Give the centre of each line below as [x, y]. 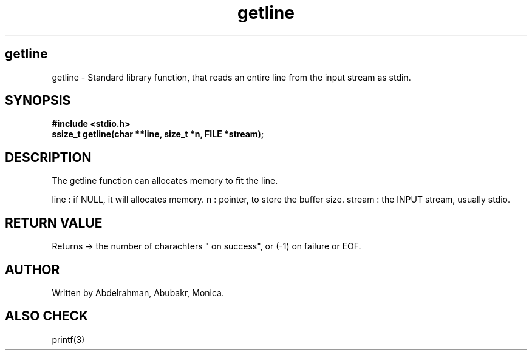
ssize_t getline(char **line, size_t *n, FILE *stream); [158, 134]
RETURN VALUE [54, 223]
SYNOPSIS [38, 101]
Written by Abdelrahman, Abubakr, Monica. [138, 292]
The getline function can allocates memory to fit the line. [165, 181]
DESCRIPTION [48, 157]
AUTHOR [32, 269]
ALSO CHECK [47, 316]
